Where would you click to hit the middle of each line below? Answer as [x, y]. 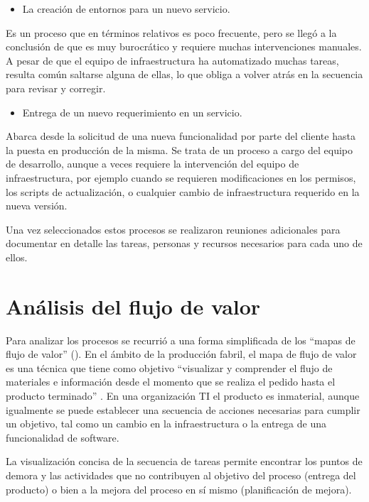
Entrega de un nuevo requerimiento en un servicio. [132, 112]
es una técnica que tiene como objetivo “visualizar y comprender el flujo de [169, 367]
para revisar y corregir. [56, 88]
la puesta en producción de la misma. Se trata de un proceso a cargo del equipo [180, 149]
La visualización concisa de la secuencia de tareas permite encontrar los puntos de [184, 461]
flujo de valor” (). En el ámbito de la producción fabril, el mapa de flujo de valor [181, 354]
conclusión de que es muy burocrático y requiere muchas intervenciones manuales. [184, 47]
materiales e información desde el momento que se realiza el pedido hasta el [171, 382]
